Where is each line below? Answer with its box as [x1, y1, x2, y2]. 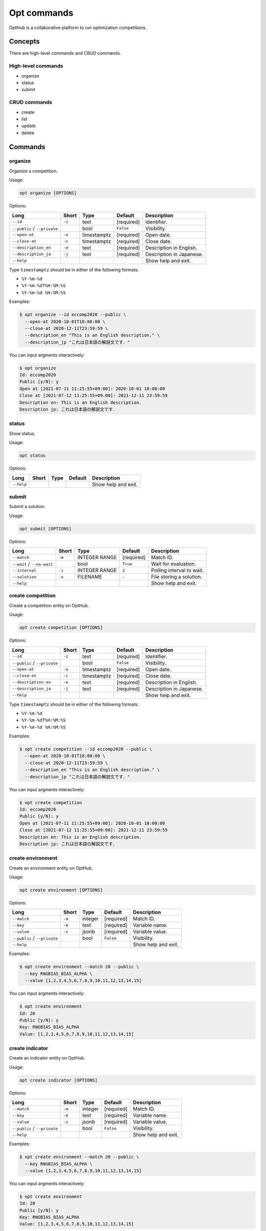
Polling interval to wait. [151, 567, 204, 574]
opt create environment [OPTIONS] [19, 887, 103, 893]
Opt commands [9, 7, 73, 18]
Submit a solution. [9, 504, 46, 510]
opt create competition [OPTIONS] [19, 625, 103, 630]
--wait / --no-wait [12, 560, 53, 567]
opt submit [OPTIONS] [19, 526, 72, 531]
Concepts [9, 37, 40, 46]
